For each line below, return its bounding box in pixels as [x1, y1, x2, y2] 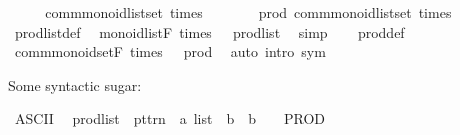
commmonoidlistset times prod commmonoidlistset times [45, 2, 452, 22]
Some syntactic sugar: [8, 74, 142, 95]
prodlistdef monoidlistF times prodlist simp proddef [14, 21, 405, 42]
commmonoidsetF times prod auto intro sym [14, 41, 326, 62]
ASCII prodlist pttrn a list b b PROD [14, 108, 326, 129]
